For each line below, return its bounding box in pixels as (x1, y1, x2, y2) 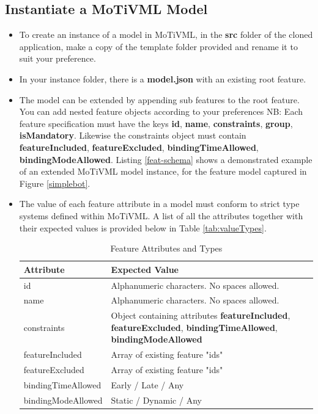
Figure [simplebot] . (19, 176, 91, 189)
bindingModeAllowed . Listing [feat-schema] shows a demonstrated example (19, 153, 312, 165)
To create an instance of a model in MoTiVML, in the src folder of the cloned (19, 28, 313, 41)
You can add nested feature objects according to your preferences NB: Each (19, 105, 303, 118)
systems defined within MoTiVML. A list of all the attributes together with (19, 209, 303, 222)
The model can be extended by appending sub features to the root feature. (19, 93, 300, 106)
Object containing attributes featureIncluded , (111, 309, 290, 322)
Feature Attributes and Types (110, 242, 223, 255)
